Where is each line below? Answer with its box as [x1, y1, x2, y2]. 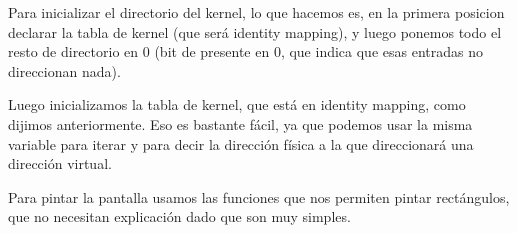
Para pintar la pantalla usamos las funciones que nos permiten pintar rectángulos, [8, 186, 510, 207]
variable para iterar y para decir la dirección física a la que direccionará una [8, 133, 474, 154]
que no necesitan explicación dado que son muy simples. [8, 206, 351, 227]
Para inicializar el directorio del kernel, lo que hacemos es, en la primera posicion [8, 2, 505, 22]
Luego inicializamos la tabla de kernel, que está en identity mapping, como [8, 94, 466, 115]
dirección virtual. [8, 153, 112, 174]
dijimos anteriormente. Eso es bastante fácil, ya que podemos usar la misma [8, 113, 473, 134]
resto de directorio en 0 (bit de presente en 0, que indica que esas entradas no [8, 41, 483, 62]
